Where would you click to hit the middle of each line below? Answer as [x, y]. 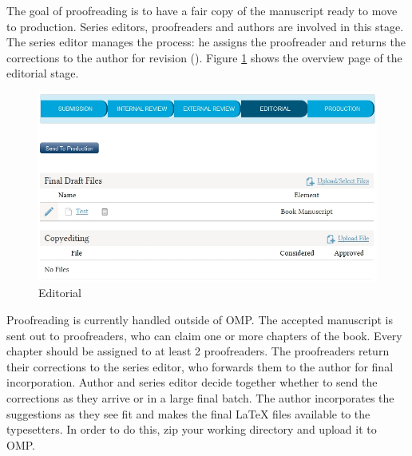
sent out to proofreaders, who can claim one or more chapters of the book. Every [204, 335]
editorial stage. [43, 73]
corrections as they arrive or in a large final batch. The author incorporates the [200, 397]
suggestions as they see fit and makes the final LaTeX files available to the [188, 413]
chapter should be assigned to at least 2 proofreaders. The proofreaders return [198, 351]
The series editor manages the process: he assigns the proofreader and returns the [206, 42]
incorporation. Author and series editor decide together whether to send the [192, 382]
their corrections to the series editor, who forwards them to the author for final [200, 366]
